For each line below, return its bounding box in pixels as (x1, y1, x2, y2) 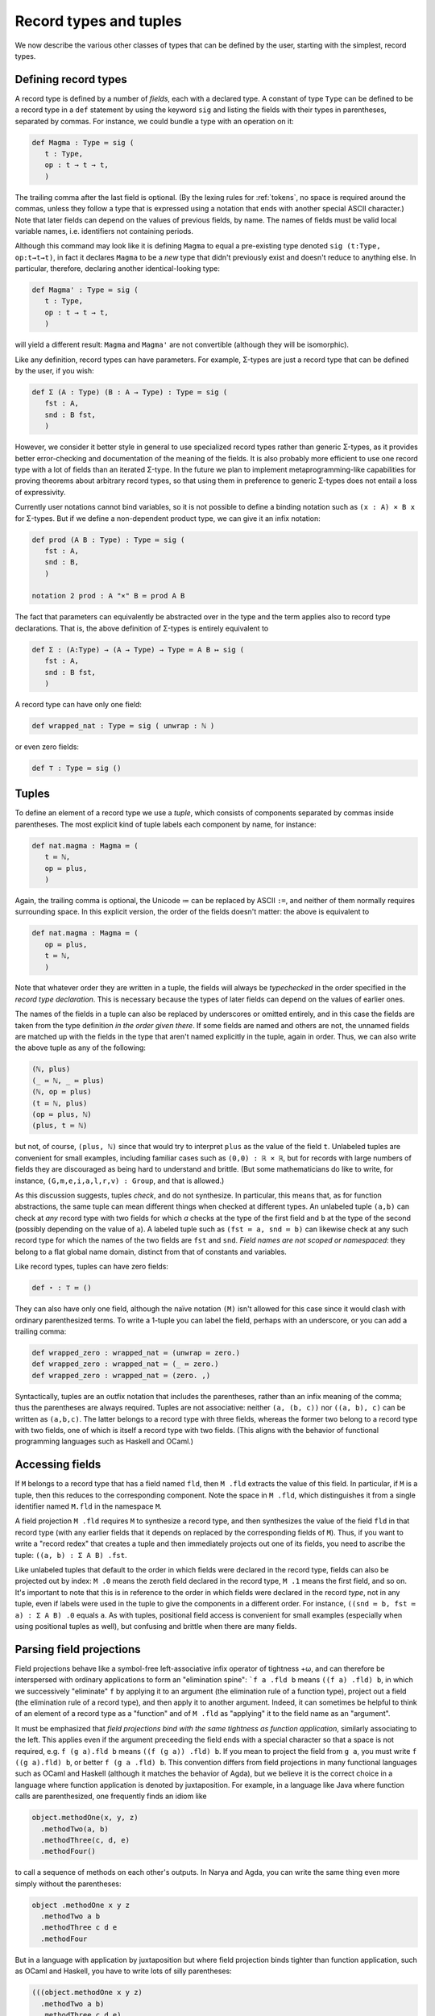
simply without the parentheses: (14, 1879, 122, 1889)
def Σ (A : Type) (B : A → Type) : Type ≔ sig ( (31, 388, 228, 397)
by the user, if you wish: (14, 366, 94, 376)
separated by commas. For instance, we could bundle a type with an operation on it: (14, 116, 294, 126)
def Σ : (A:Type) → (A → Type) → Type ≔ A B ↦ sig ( (31, 645, 245, 654)
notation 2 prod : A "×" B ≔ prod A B (31, 591, 185, 601)
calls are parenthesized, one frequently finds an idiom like (14, 1791, 207, 1801)
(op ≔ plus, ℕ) (31, 1110, 92, 1118)
